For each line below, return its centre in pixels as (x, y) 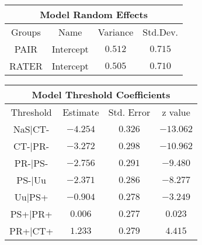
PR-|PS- (31, 163)
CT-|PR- (31, 146)
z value (176, 112)
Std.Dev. (161, 32)
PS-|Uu (31, 180)
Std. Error (129, 112)
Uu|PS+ (31, 197)
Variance (116, 32)
